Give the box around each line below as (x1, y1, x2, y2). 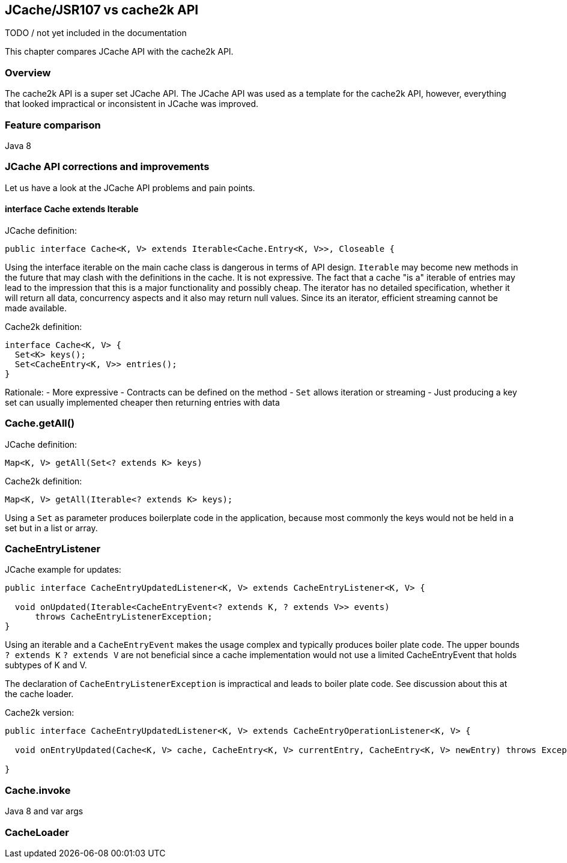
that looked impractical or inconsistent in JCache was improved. (5, 99, 259, 109)
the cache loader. (5, 689, 74, 700)
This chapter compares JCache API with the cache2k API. (5, 46, 234, 57)
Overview (5, 66, 51, 79)
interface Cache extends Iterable (5, 204, 139, 215)
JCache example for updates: (5, 564, 121, 575)
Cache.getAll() (5, 417, 75, 430)
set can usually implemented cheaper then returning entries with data (5, 397, 280, 407)
